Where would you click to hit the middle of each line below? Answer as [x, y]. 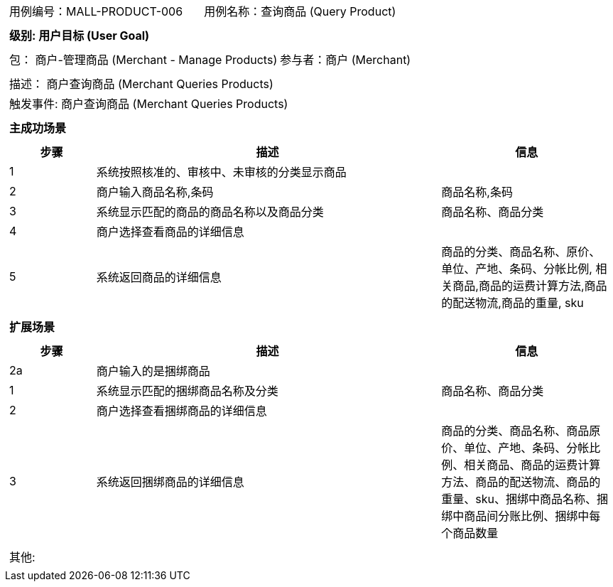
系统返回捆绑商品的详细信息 [170, 482]
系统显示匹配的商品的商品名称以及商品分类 [210, 212]
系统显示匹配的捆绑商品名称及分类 [187, 391]
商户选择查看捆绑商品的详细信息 [181, 411]
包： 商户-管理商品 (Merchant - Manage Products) [143, 60]
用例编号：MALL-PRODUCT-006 [96, 11]
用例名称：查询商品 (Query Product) [300, 11]
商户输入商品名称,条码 [155, 192]
